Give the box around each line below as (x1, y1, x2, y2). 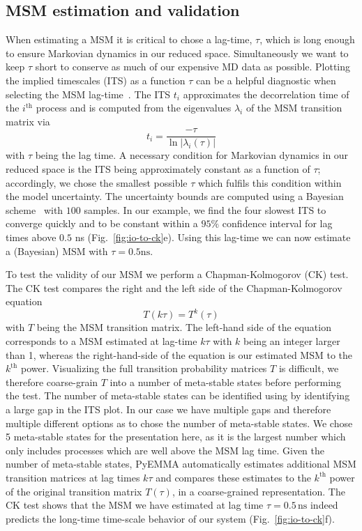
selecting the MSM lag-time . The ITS (6, 86, 171, 101)
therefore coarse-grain (6, 374, 98, 389)
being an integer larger (243, 334, 340, 348)
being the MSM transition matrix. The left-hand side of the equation (36, 320, 331, 334)
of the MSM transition (246, 100, 342, 115)
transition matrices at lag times (6, 470, 140, 484)
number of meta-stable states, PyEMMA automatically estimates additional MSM (6, 456, 356, 471)
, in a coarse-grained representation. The (172, 484, 345, 498)
